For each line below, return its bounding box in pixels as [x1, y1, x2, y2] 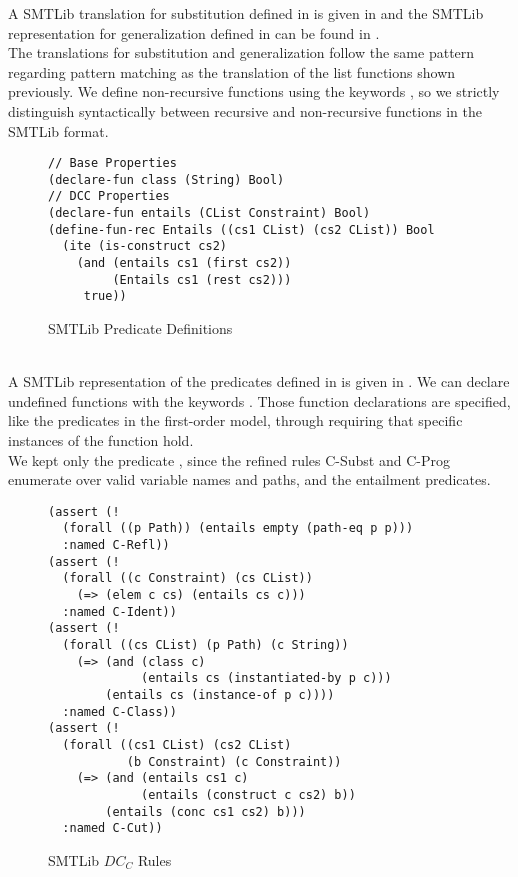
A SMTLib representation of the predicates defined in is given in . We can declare [8, 371, 510, 392]
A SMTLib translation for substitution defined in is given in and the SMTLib [8, 3, 484, 23]
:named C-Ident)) [62, 604, 177, 619]
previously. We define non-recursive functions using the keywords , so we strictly [8, 81, 500, 102]
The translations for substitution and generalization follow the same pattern [8, 42, 475, 63]
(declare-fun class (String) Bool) [48, 172, 285, 187]
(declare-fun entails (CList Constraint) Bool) [48, 206, 371, 221]
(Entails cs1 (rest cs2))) [112, 272, 292, 287]
